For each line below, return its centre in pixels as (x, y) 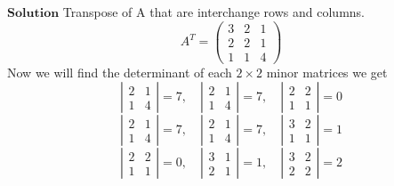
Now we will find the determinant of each (120, 72)
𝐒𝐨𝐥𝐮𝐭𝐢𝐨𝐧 (33, 13)
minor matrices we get (327, 72)
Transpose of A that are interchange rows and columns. (213, 12)
